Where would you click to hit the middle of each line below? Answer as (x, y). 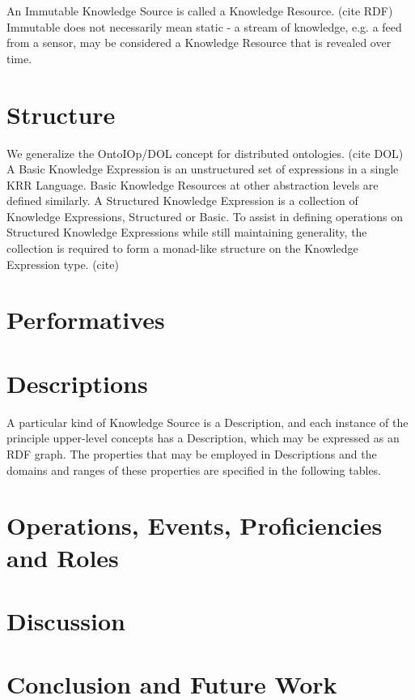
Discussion (66, 620)
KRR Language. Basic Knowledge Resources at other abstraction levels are (193, 184)
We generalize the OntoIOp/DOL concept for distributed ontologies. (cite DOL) (205, 153)
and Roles (63, 557)
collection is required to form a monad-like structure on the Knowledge (182, 248)
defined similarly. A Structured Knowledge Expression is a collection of (182, 201)
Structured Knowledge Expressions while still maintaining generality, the (187, 232)
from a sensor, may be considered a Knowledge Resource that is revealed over (199, 43)
